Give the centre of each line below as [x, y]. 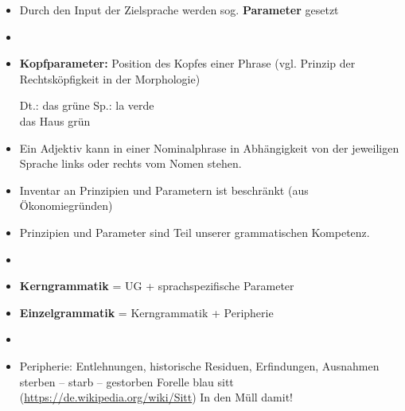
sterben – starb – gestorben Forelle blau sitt [127, 381]
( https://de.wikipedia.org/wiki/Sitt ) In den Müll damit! [156, 397]
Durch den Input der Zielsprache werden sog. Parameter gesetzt [179, 10]
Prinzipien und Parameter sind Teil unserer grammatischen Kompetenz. [195, 232]
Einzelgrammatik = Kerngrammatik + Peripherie [146, 312]
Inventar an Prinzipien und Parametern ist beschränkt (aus [164, 190]
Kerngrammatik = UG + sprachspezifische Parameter [157, 286]
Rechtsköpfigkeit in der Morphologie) [110, 78]
